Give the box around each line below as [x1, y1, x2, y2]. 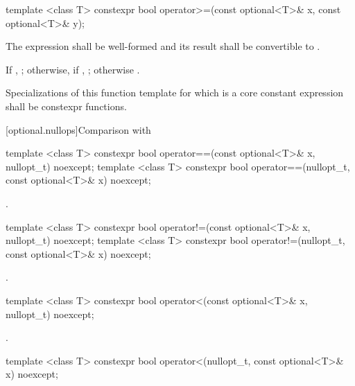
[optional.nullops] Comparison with [6, 122, 151, 137]
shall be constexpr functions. [6, 98, 127, 113]
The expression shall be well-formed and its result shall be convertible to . [6, 39, 320, 53]
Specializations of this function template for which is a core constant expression [6, 85, 344, 100]
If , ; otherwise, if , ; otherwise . [6, 62, 140, 76]
